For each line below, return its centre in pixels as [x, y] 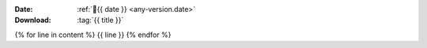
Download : [33, 20]
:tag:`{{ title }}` [100, 20]
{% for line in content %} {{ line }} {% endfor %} [93, 35]
